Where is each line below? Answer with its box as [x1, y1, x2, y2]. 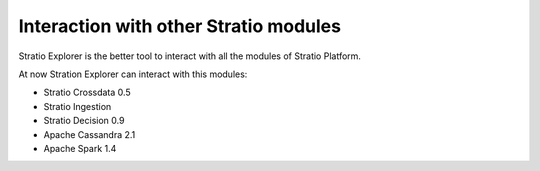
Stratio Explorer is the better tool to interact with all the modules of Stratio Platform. [18, 50, 362, 62]
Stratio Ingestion [43, 100, 112, 112]
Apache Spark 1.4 [43, 142, 117, 154]
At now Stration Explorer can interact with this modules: [18, 68, 248, 80]
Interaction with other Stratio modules [18, 15, 342, 37]
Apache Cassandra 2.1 [43, 128, 136, 140]
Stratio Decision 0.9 [43, 115, 125, 127]
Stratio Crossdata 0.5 [43, 86, 131, 99]
